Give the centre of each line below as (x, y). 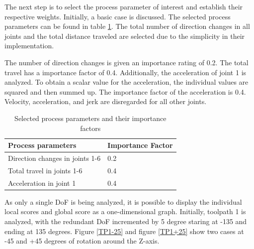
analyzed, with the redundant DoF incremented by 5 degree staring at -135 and (126, 221)
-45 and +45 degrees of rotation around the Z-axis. (82, 241)
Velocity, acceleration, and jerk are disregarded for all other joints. (106, 101)
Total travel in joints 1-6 (45, 170)
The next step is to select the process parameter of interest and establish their (124, 6)
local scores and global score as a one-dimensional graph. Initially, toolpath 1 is (125, 211)
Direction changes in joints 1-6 (54, 158)
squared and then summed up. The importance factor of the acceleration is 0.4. (125, 91)
